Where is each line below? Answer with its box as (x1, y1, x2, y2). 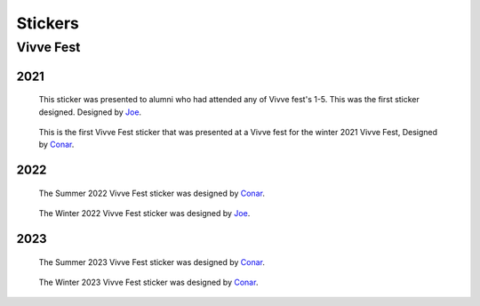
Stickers (16, 13, 80, 33)
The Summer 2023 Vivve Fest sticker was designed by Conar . (38, 256, 266, 267)
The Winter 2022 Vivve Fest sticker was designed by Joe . (38, 208, 251, 219)
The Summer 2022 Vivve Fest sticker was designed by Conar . (38, 188, 266, 198)
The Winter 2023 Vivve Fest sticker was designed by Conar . (38, 277, 259, 287)
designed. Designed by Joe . (38, 107, 142, 117)
